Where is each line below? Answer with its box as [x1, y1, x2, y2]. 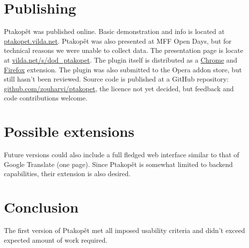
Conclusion [4, 197, 79, 216]
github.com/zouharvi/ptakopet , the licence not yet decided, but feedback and [4, 83, 234, 93]
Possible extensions [4, 121, 135, 141]
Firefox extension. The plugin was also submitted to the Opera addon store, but [4, 64, 242, 74]
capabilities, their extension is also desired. [4, 168, 131, 179]
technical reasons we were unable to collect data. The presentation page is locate [4, 45, 243, 55]
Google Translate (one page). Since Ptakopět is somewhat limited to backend [4, 159, 233, 169]
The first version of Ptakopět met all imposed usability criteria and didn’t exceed [4, 225, 245, 235]
